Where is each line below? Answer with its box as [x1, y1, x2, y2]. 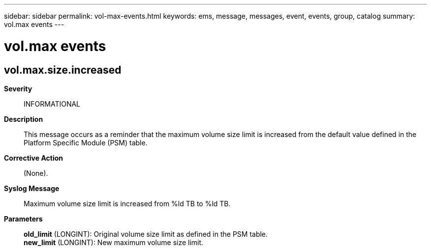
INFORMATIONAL [24, 99, 81, 108]
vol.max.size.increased [4, 63, 122, 76]
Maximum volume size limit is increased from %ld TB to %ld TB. [24, 199, 231, 208]
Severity [4, 84, 32, 93]
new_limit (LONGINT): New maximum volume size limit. [24, 238, 204, 247]
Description [4, 114, 43, 123]
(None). [24, 168, 48, 177]
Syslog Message [4, 184, 60, 193]
